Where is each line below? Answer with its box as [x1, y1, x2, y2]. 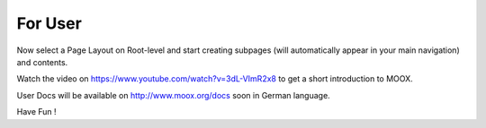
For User [16, 13, 83, 33]
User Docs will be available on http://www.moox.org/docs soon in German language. [16, 90, 330, 100]
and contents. [16, 56, 68, 67]
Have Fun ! [16, 107, 58, 117]
